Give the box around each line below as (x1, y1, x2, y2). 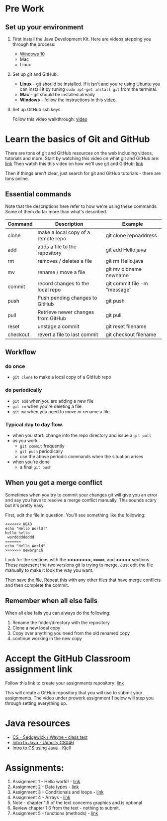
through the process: (12, 41, 56, 47)
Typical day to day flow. (5, 421, 64, 428)
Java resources (5, 717, 71, 729)
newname (105, 272, 129, 279)
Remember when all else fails (5, 597, 98, 605)
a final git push (19, 464, 52, 470)
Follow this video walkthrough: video (12, 116, 88, 122)
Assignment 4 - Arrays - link (12, 795, 71, 801)
